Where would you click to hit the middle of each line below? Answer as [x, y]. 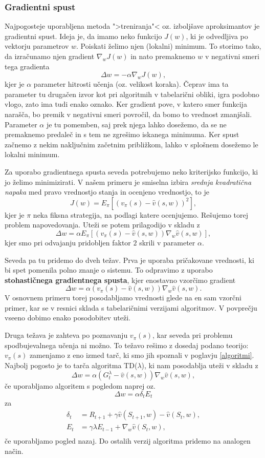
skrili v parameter [167, 242]
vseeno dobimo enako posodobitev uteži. [68, 318]
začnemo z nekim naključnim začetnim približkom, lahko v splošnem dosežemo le [131, 144]
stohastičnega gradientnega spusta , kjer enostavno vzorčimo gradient [120, 280]
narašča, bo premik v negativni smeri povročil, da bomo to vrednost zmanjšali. [128, 114]
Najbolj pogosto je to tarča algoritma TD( [71, 365]
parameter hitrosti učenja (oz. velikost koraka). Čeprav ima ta [131, 84]
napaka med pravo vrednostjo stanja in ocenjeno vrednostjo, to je [107, 192]
